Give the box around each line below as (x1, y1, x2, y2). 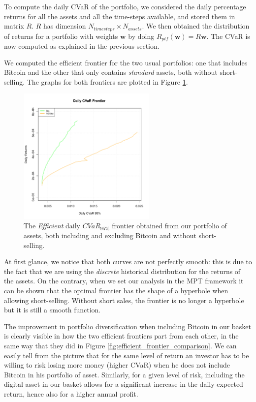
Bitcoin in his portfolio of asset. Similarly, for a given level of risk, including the (4, 369, 245, 379)
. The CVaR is (206, 31, 250, 41)
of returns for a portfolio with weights (4, 31, 118, 41)
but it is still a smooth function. (4, 305, 101, 315)
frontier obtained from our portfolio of (112, 220, 227, 231)
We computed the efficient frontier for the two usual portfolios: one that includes (4, 57, 248, 67)
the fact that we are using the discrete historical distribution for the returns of (4, 266, 241, 276)
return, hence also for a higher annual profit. (4, 388, 138, 399)
